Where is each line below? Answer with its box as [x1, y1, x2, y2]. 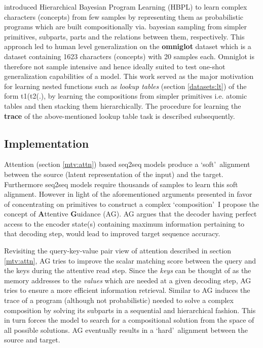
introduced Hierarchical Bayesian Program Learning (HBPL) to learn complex [4, 2, 247, 12]
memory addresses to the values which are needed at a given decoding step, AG [4, 275, 251, 285]
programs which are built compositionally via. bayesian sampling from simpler [4, 21, 247, 32]
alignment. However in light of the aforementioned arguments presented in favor [4, 189, 252, 199]
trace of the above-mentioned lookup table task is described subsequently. [4, 110, 235, 121]
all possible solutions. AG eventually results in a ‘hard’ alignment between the [4, 324, 248, 335]
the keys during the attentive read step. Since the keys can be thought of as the [4, 265, 251, 276]
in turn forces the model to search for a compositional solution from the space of [4, 315, 254, 325]
